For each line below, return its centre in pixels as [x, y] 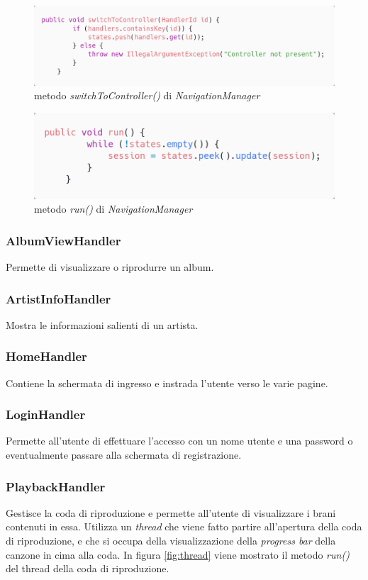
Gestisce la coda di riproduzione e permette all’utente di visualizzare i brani [171, 512]
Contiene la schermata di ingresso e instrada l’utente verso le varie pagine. [167, 383]
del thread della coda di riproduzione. [88, 568]
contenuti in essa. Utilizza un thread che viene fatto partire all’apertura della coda [184, 526]
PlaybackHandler [56, 486]
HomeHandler [46, 356]
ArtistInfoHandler [58, 298]
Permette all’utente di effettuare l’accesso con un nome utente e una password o [179, 441]
